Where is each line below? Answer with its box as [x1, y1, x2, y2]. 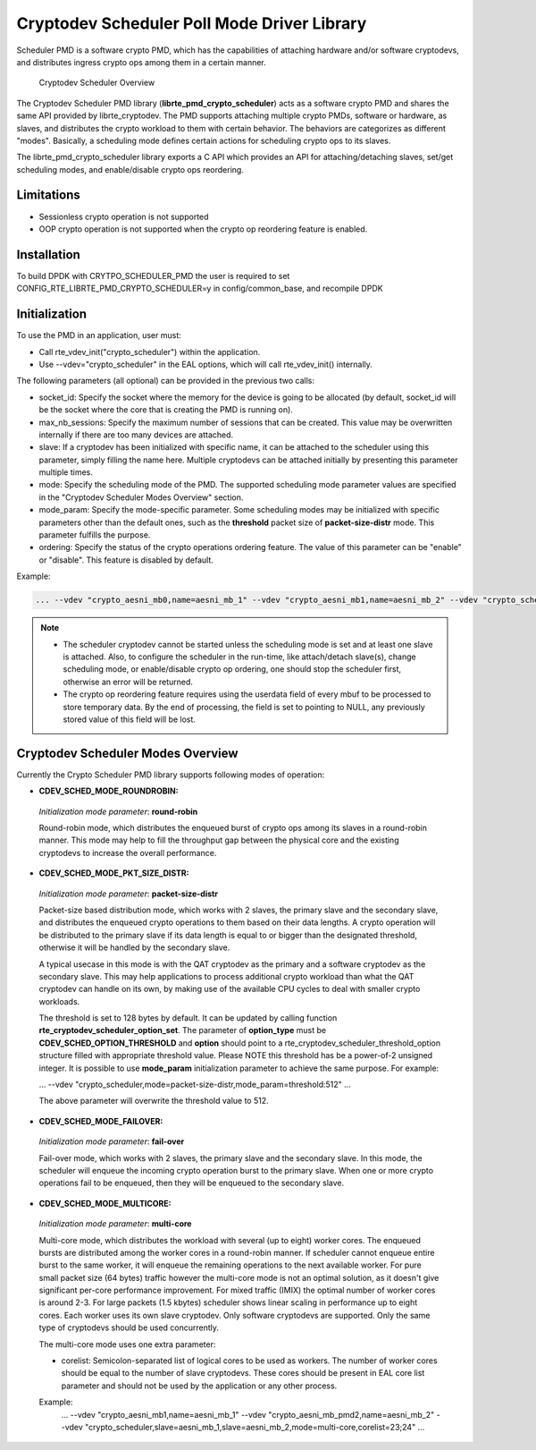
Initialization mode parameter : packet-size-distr [38, 888, 219, 899]
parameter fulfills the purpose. [38, 530, 151, 540]
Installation [16, 247, 80, 262]
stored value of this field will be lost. [63, 714, 197, 725]
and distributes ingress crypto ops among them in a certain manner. [16, 56, 267, 67]
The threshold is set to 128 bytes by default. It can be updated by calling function [38, 1013, 338, 1023]
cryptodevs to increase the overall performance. [38, 847, 217, 858]
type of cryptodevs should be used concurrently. [38, 1322, 219, 1333]
